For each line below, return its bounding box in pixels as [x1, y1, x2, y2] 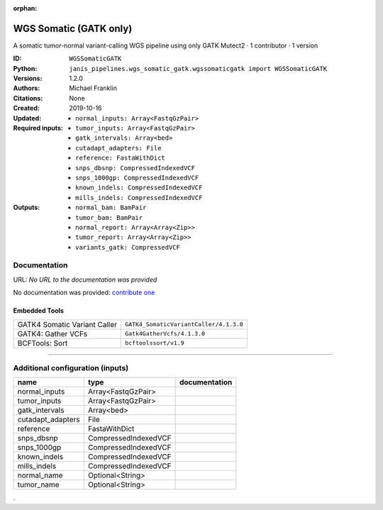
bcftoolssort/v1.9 [125, 339, 184, 347]
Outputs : [13, 203, 40, 212]
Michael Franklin [69, 84, 117, 92]
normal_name [17, 470, 63, 480]
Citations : [13, 94, 43, 102]
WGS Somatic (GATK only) [13, 22, 133, 35]
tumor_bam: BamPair [75, 214, 143, 221]
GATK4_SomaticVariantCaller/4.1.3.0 [125, 321, 244, 328]
